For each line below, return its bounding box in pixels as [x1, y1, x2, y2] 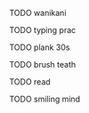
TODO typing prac [9, 25, 77, 35]
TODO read [9, 77, 51, 87]
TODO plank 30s [9, 42, 70, 52]
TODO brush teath [9, 60, 77, 69]
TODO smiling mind [9, 93, 81, 104]
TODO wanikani [9, 8, 67, 18]
